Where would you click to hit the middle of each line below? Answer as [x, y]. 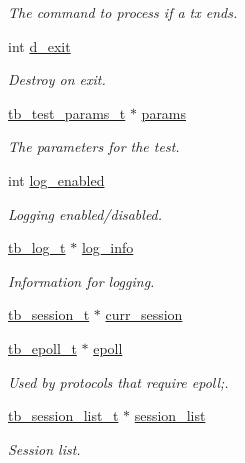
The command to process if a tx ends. [123, 12]
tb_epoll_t [42, 347]
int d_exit [39, 45]
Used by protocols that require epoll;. [118, 381]
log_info [107, 247]
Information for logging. [81, 280]
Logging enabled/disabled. [85, 213]
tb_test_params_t [67, 112]
